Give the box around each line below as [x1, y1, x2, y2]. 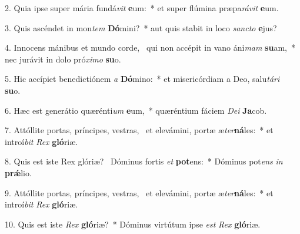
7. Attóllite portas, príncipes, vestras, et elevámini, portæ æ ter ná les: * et [5, 124, 274, 136]
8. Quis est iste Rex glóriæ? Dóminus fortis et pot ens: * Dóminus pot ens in [5, 155, 283, 167]
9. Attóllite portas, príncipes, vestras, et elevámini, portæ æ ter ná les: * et [5, 186, 274, 199]
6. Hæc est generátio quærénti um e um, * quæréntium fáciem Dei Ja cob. [5, 104, 267, 116]
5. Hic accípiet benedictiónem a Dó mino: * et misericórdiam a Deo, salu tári [5, 72, 280, 85]
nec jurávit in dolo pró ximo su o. [5, 52, 121, 65]
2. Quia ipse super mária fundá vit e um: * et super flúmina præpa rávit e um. [5, 2, 279, 14]
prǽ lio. [5, 166, 32, 179]
